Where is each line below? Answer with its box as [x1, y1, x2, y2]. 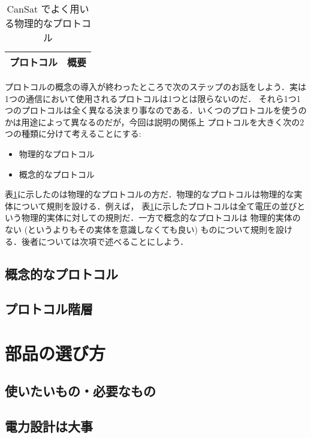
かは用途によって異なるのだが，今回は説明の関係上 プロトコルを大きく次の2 [5, 115, 304, 128]
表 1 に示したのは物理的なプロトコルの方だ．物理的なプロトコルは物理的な [5, 188, 294, 200]
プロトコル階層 [5, 299, 93, 318]
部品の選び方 [5, 340, 106, 365]
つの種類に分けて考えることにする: [5, 127, 141, 140]
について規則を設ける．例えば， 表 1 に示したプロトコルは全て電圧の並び [13, 199, 297, 212]
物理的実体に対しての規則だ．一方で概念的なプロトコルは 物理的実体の [21, 211, 301, 224]
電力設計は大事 [5, 417, 93, 436]
